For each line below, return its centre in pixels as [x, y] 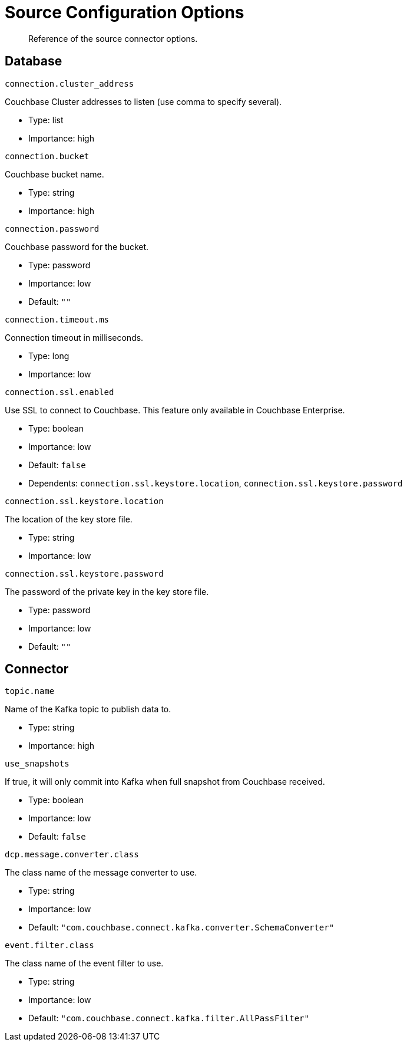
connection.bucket [47, 156]
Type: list [46, 120]
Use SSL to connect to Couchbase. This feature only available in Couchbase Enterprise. [175, 410]
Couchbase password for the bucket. [77, 246]
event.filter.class [49, 945]
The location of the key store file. [69, 519]
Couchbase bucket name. [54, 174]
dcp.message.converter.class [72, 855]
